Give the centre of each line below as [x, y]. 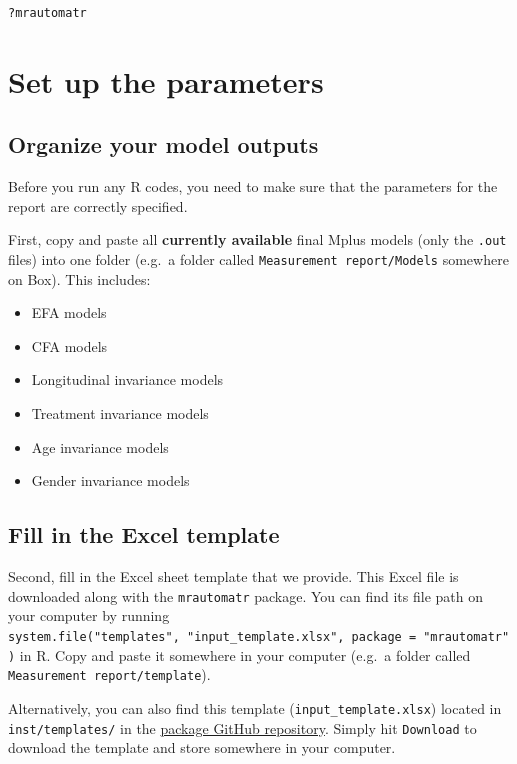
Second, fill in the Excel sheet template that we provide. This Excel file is [233, 576]
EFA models [69, 312]
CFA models [69, 345]
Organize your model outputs [163, 144]
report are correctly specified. [98, 205]
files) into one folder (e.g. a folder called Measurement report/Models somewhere [258, 259]
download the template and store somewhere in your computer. [202, 747]
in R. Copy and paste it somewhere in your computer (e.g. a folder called [245, 654]
